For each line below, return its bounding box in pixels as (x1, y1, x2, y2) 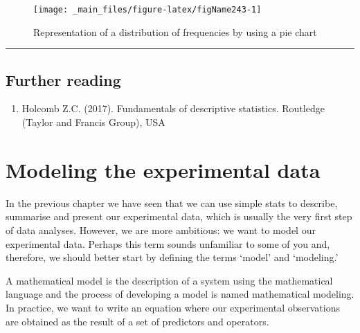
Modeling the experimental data (6, 155, 321, 183)
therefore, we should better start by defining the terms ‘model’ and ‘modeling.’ (6, 250, 339, 264)
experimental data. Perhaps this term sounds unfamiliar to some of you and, (6, 236, 330, 251)
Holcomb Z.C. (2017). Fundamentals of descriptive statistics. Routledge (21, 101, 325, 116)
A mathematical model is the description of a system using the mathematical (6, 273, 333, 287)
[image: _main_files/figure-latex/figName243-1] (33, 5, 262, 15)
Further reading (6, 69, 121, 90)
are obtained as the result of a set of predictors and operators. (6, 314, 269, 328)
